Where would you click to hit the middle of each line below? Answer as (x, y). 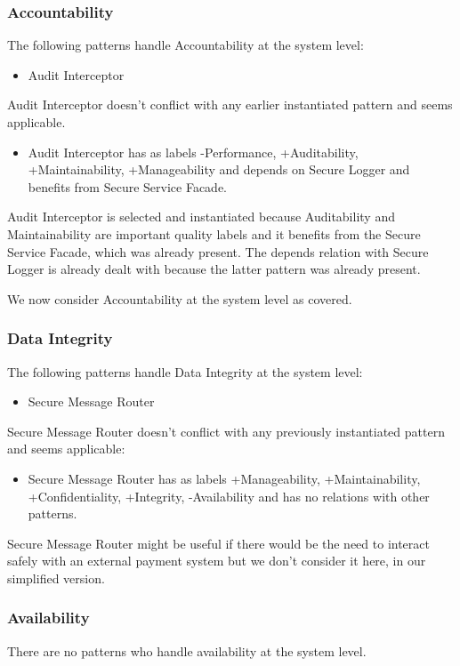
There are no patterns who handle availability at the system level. (187, 650)
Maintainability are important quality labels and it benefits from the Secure (214, 233)
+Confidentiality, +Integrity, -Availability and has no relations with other (229, 496)
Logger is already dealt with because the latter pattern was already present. (214, 269)
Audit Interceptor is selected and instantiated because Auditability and (201, 217)
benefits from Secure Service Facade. (128, 186)
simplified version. (56, 578)
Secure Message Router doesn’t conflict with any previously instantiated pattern (226, 431)
